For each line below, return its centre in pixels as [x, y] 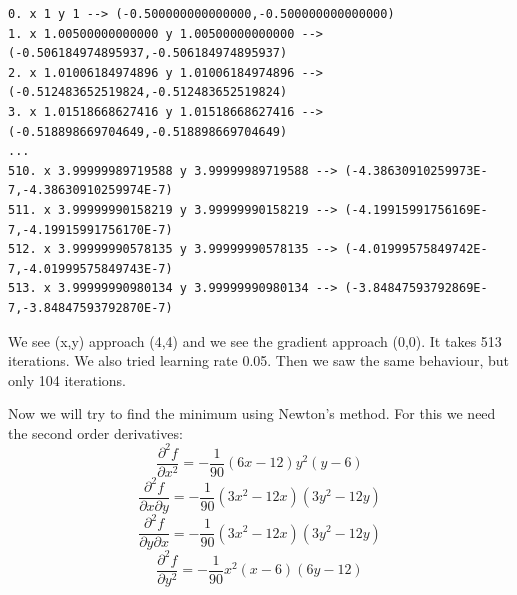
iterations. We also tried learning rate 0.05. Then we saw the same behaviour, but [258, 360]
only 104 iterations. [67, 379]
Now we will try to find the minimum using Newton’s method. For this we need [252, 413]
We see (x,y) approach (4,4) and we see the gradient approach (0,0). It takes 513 [255, 340]
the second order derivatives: [95, 432]
